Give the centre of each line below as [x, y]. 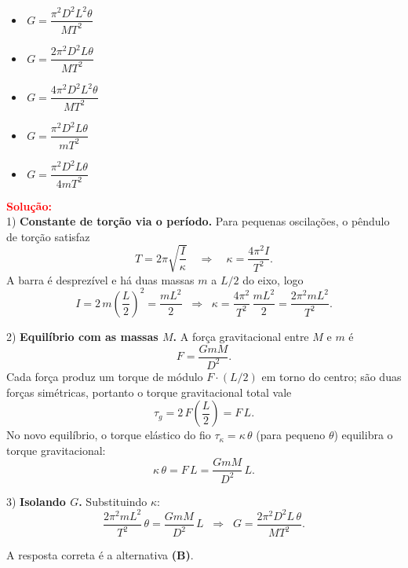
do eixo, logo [273, 279]
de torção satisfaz [48, 236]
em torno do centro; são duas [331, 376]
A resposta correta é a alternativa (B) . [100, 555]
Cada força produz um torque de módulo [105, 376]
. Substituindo [113, 501]
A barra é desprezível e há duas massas [100, 279]
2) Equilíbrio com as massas [82, 336]
